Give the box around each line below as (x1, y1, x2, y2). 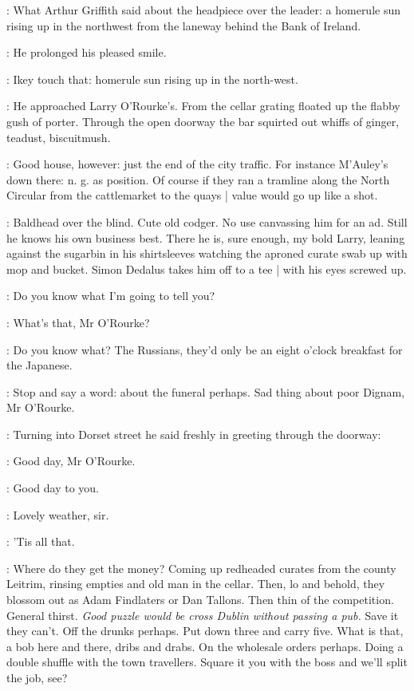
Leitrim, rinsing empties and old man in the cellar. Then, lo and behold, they (6, 575, 385, 592)
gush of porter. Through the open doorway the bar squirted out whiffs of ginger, (6, 113, 400, 129)
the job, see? (6, 669, 68, 685)
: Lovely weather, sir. (6, 506, 109, 523)
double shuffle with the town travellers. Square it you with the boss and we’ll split (6, 653, 408, 670)
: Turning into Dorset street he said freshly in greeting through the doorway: (6, 425, 381, 442)
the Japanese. (6, 357, 73, 373)
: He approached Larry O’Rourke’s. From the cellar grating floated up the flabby (6, 97, 400, 114)
